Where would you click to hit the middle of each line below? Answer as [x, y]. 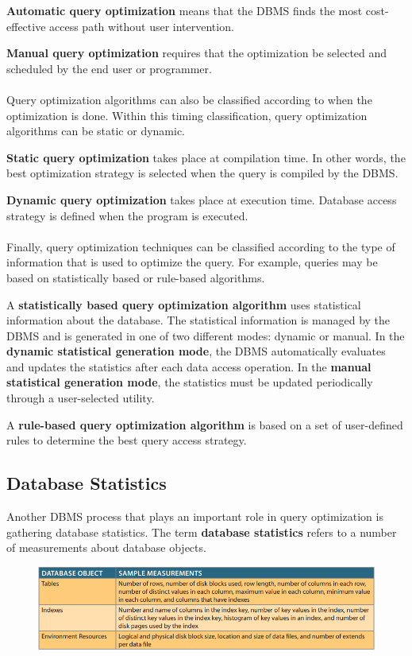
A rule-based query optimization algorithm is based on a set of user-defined [205, 424]
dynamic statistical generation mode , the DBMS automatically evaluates [196, 351]
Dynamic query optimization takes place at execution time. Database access [202, 199]
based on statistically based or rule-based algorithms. [136, 277]
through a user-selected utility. [81, 398]
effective [26, 26]
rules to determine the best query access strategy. [127, 440]
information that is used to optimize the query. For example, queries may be [192, 262]
